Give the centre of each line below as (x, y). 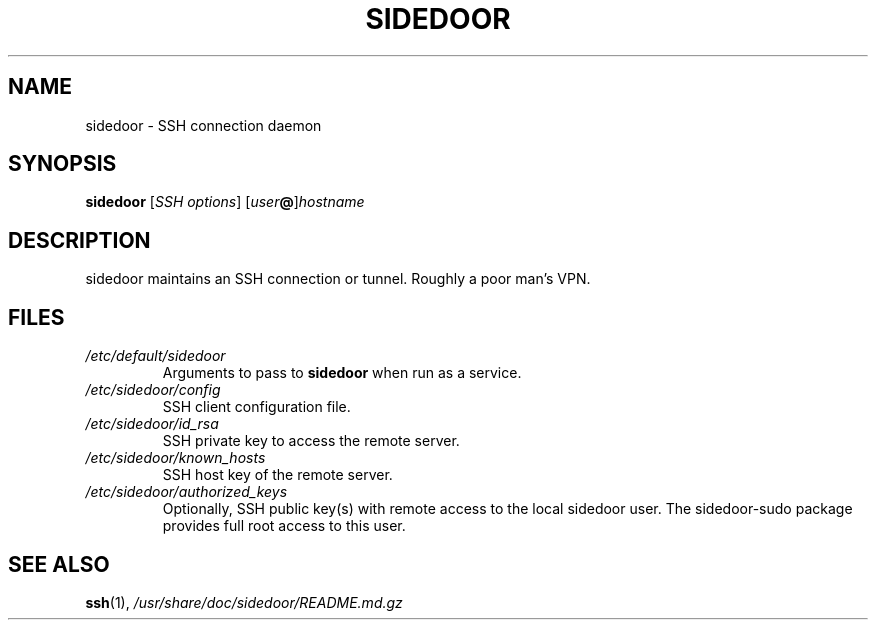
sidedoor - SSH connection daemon (203, 125)
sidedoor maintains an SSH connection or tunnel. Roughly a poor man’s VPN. (338, 279)
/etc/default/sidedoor (155, 356)
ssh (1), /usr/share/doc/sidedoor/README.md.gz (244, 602)
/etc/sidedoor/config (153, 390)
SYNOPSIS (62, 164)
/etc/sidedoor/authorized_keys (186, 492)
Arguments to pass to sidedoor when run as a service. (342, 373)
